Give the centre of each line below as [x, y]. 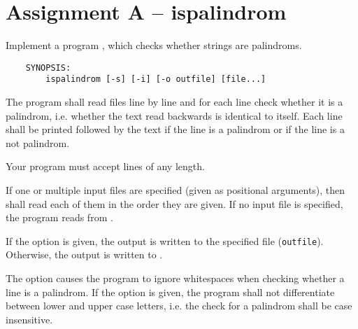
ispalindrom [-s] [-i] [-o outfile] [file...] [156, 79]
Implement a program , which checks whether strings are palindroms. [154, 45]
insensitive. [29, 319]
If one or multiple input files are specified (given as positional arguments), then [176, 190]
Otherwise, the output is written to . [84, 254]
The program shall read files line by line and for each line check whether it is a [174, 102]
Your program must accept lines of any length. [105, 166]
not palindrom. [38, 142]
